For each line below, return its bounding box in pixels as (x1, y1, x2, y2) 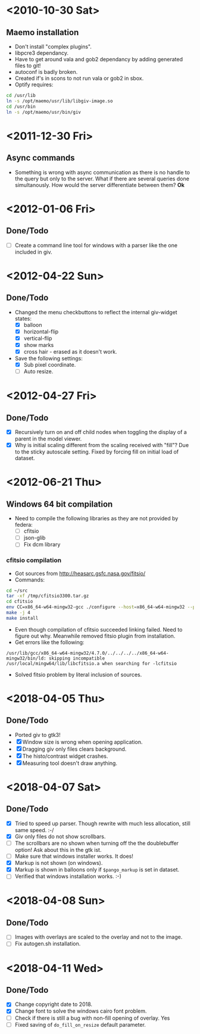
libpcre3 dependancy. (14, 49, 68, 57)
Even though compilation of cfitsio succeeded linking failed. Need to (14, 626, 183, 633)
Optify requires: (14, 81, 54, 88)
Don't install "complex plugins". (14, 43, 92, 50)
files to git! (14, 62, 41, 69)
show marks (23, 341, 54, 348)
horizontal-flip (23, 328, 59, 335)
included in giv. (14, 248, 52, 255)
